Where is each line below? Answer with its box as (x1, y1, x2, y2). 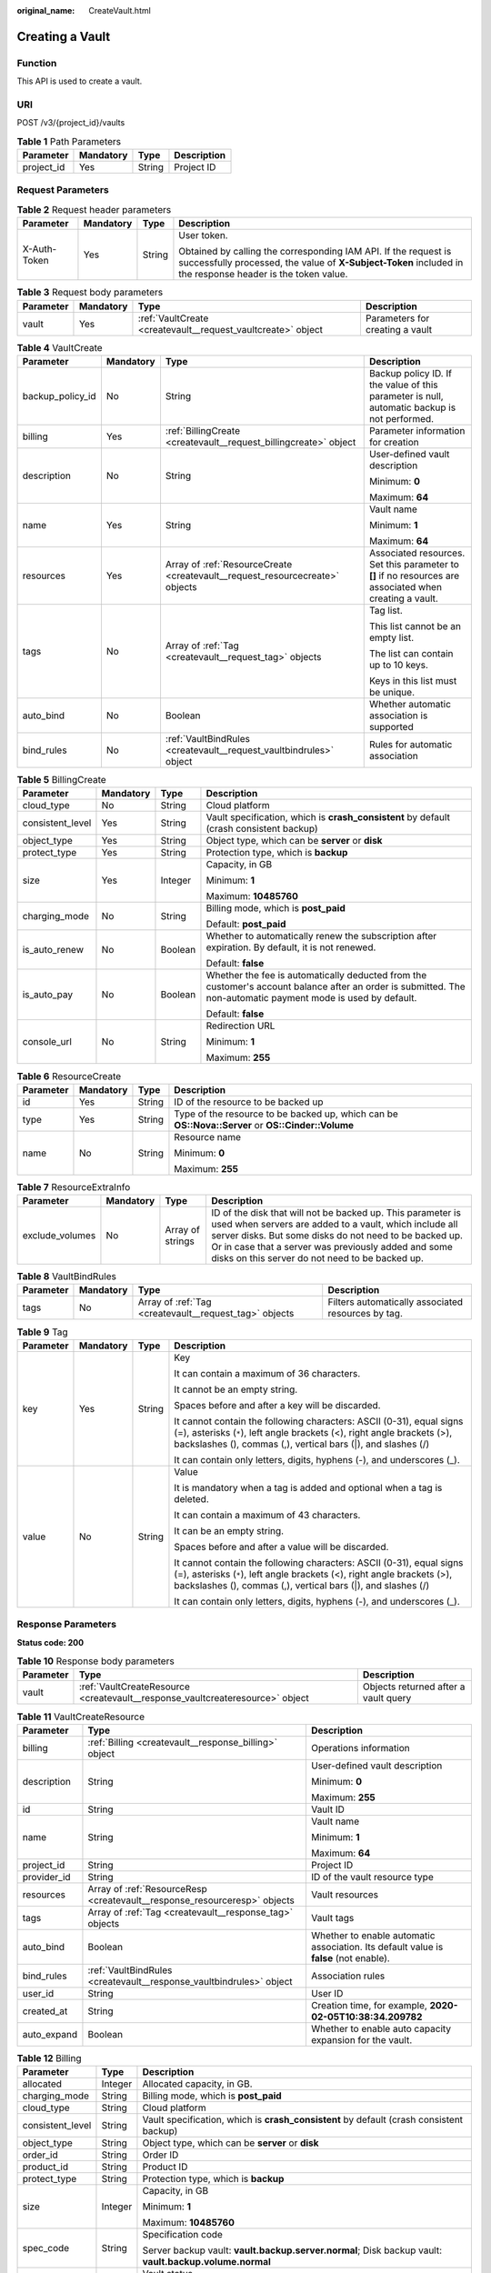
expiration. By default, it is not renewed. (205, 941, 376, 954)
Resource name (174, 1130, 241, 1143)
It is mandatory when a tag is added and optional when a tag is (174, 1481, 443, 1494)
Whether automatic (368, 697, 452, 710)
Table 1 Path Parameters (16, 135, 122, 147)
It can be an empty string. (174, 1524, 285, 1537)
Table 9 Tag (16, 1326, 68, 1338)
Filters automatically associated (327, 1296, 464, 1308)
